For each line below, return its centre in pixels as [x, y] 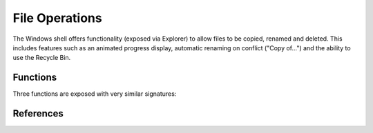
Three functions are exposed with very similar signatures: [95, 94]
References [38, 114]
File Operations [58, 18]
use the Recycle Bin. [42, 58]
